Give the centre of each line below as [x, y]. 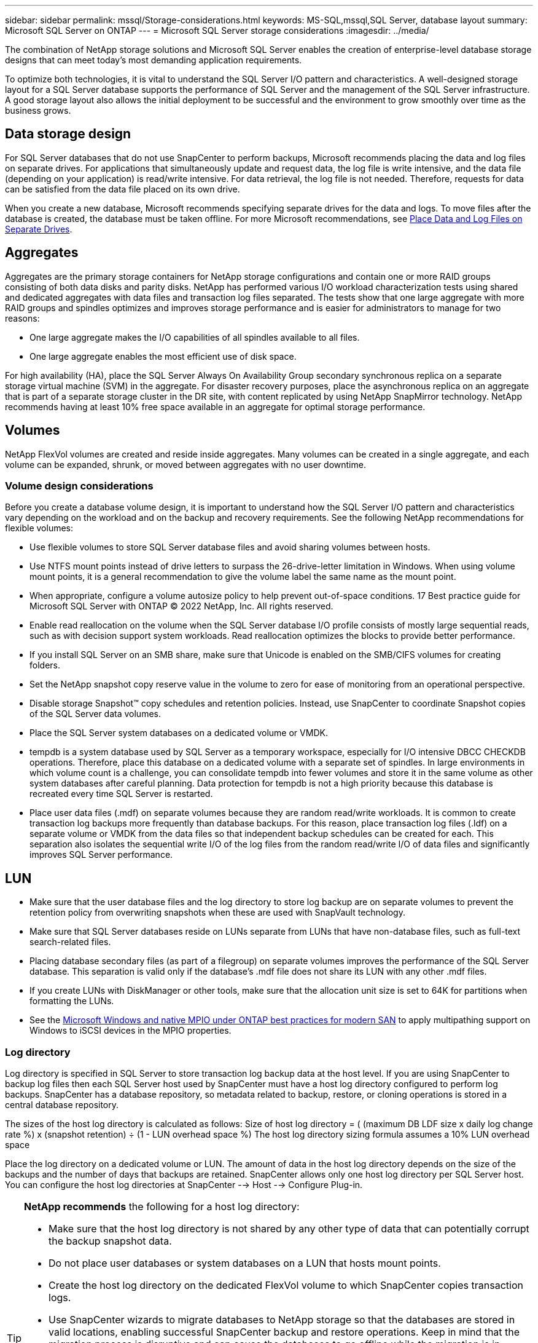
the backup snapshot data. [110, 1241]
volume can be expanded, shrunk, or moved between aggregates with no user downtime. [185, 464]
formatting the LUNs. [72, 1001]
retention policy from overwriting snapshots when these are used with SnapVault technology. [217, 913]
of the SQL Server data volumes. [95, 714]
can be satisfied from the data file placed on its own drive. [123, 189]
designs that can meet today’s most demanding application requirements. [154, 60]
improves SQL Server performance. [101, 855]
